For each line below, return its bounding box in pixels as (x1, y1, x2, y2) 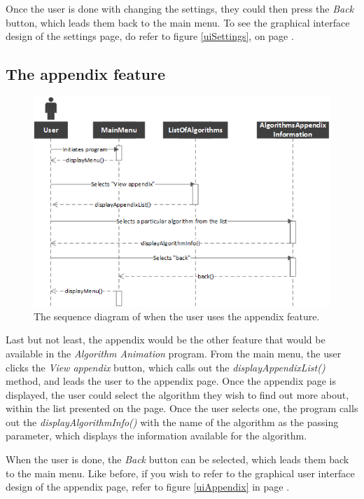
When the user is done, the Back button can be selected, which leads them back (6, 452, 349, 467)
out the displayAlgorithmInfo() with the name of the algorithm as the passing (6, 414, 339, 429)
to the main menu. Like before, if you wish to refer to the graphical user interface (6, 465, 355, 480)
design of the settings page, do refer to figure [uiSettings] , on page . (6, 29, 294, 43)
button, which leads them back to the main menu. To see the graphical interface (6, 15, 350, 29)
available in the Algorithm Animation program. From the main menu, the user (6, 346, 342, 360)
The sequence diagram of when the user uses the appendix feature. (34, 308, 320, 323)
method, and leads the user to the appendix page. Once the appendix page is (6, 374, 337, 388)
